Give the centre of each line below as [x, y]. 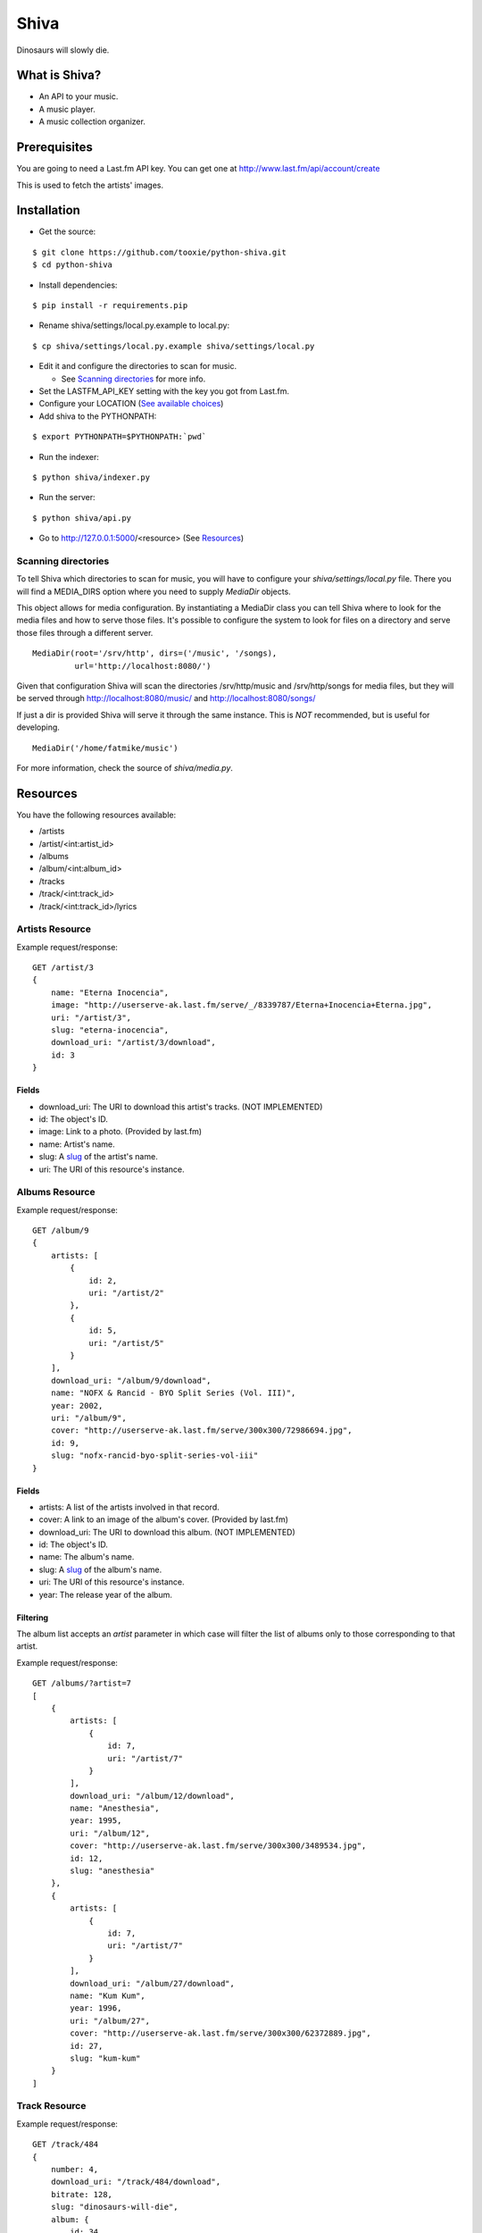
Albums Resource [56, 1192]
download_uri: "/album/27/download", [153, 1983]
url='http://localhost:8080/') [143, 666]
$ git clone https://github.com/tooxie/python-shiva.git [160, 252]
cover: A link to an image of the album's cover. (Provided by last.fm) [164, 1519]
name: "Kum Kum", [108, 1995]
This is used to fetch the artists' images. [90, 185]
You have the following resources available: [96, 815]
